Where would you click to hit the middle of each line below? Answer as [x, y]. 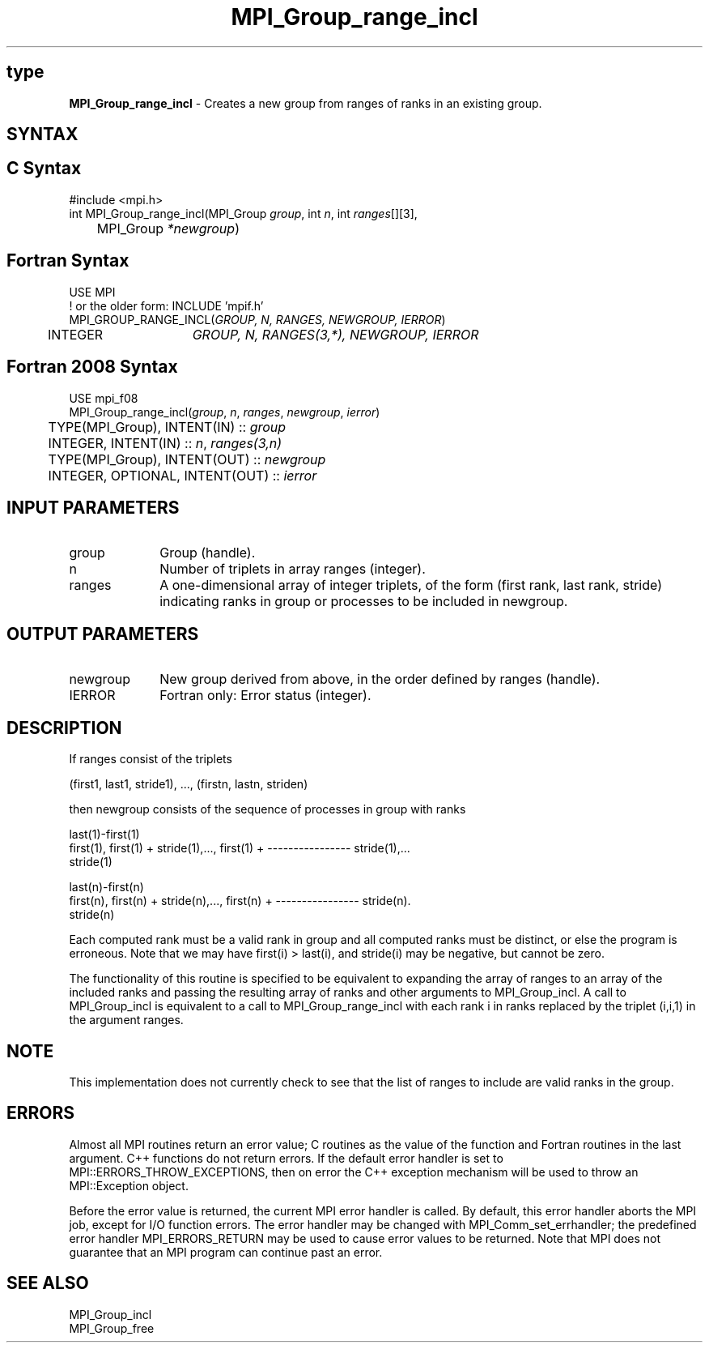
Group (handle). [208, 553]
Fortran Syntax [68, 261]
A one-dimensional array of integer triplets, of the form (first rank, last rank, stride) [411, 585]
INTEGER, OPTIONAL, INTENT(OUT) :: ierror [183, 475]
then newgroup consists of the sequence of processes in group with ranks [267, 809]
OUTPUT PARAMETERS [103, 634]
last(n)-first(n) [106, 887]
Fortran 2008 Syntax [92, 367]
